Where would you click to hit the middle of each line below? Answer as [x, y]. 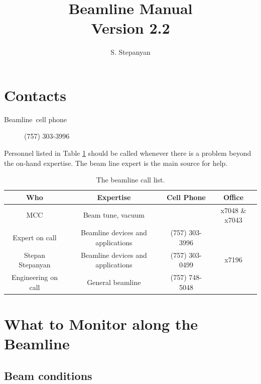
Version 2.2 [130, 28]
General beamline [114, 282]
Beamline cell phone [36, 119]
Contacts [35, 95]
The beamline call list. [130, 180]
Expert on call [35, 237]
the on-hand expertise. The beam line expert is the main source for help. [116, 163]
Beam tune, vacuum [114, 215]
